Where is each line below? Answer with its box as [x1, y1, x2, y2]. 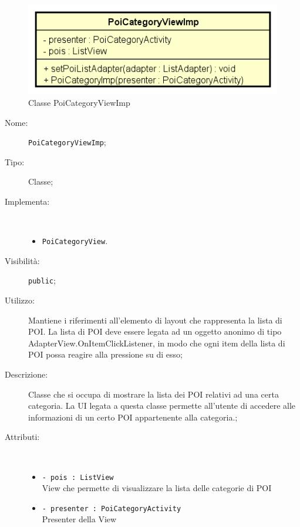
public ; [28, 274, 56, 286]
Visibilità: [5, 254, 40, 266]
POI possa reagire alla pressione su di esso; [28, 348, 183, 361]
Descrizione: [5, 368, 48, 381]
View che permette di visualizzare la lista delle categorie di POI [42, 482, 272, 494]
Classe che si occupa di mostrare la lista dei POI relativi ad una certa [28, 388, 279, 400]
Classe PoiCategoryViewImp [28, 96, 130, 108]
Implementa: [5, 195, 50, 207]
